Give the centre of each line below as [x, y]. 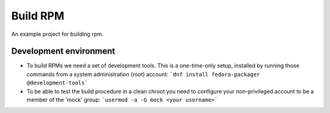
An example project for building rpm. [57, 34]
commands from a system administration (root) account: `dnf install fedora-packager [143, 74]
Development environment [63, 51]
